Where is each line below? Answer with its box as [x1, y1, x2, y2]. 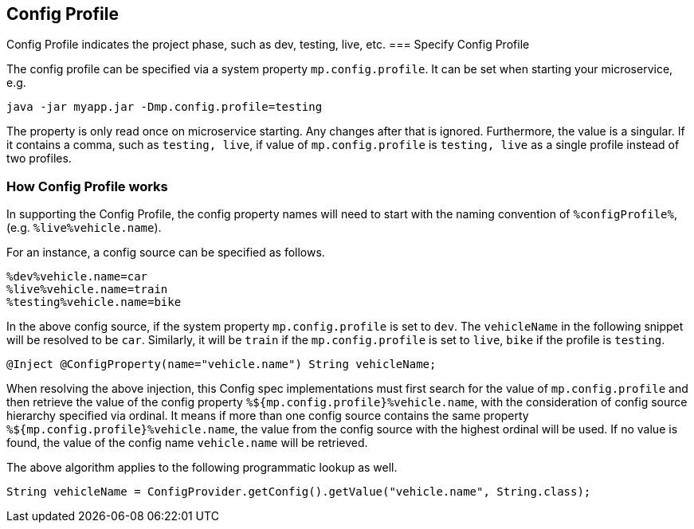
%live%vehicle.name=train [6, 283, 168, 296]
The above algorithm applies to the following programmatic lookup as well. [6, 460, 398, 475]
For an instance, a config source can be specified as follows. [6, 245, 325, 260]
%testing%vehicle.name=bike [6, 296, 182, 309]
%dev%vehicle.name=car [6, 270, 148, 284]
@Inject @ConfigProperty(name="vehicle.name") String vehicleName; [6, 358, 437, 371]
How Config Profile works [6, 178, 168, 194]
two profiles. [6, 151, 72, 166]
